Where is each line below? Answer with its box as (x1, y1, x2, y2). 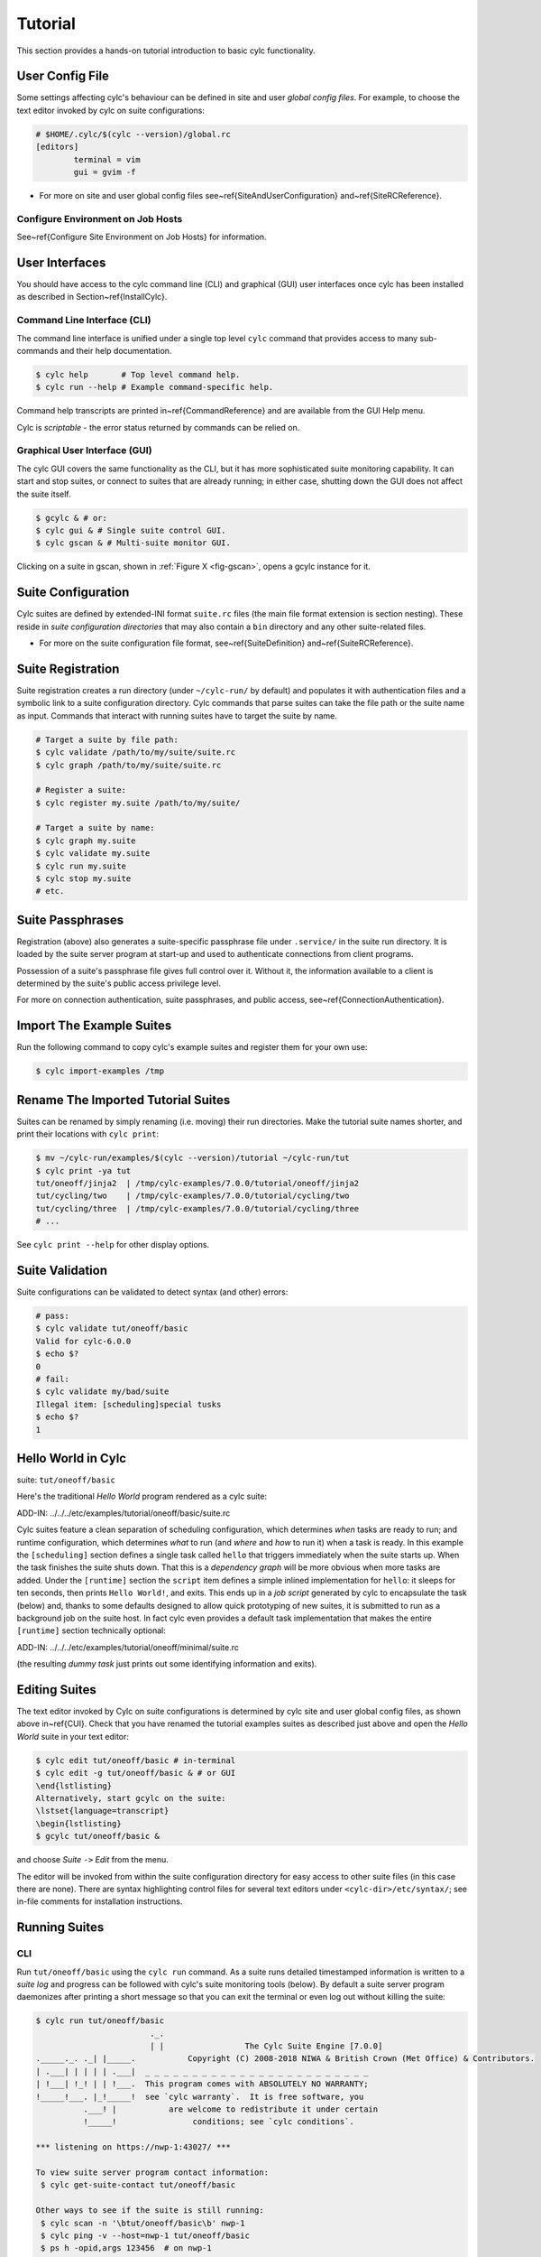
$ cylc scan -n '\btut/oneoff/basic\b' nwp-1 (41, 2217, 245, 2228)
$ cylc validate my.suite (35, 849, 151, 859)
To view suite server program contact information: (35, 2167, 270, 2178)
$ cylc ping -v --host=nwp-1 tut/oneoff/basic (41, 2230, 250, 2241)
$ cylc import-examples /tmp (35, 1066, 165, 1076)
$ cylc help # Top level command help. (35, 369, 241, 379)
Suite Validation (16, 1263, 108, 1277)
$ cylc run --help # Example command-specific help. (35, 382, 274, 393)
